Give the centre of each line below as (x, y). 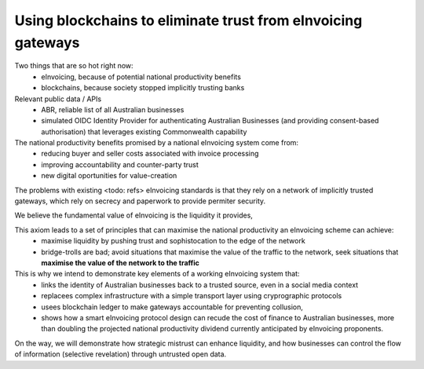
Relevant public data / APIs (58, 99)
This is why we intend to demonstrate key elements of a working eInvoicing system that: (157, 274)
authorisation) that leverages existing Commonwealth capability (144, 132)
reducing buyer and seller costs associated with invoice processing (150, 154)
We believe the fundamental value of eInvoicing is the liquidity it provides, (133, 215)
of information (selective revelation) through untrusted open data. (121, 354)
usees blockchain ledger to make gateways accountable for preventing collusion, (172, 307)
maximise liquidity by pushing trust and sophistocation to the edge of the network (173, 241)
